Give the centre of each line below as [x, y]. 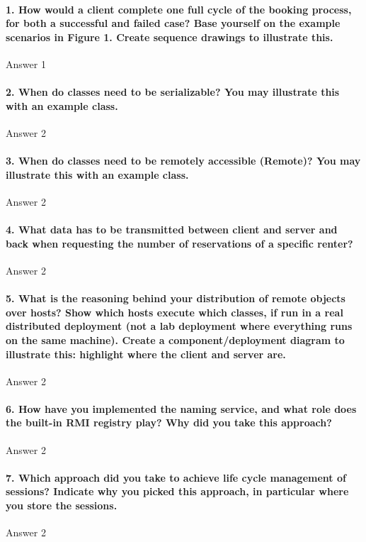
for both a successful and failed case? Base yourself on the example [173, 23]
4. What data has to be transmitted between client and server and [172, 229]
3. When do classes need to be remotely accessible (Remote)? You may [183, 161]
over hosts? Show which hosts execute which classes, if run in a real [175, 312]
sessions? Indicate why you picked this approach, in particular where [177, 491]
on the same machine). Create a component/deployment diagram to [175, 339]
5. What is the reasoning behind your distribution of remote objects [176, 298]
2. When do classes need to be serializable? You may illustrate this [173, 92]
